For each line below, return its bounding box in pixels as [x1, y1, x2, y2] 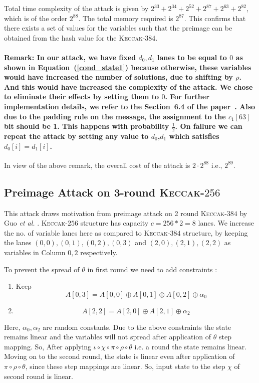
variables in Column [4, 247, 66, 257]
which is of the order [4, 13, 68, 23]
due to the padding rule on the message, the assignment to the [4, 111, 226, 121]
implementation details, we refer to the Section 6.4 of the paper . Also [4, 101, 255, 111]
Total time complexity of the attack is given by [4, 3, 149, 13]
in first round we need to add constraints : [87, 264, 217, 274]
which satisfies [169, 130, 219, 141]
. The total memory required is [78, 13, 173, 23]
